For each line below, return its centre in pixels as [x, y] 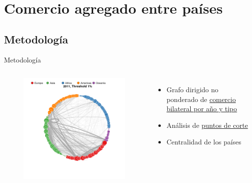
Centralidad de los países [204, 141]
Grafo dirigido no [192, 90]
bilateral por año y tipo [202, 109]
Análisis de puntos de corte [207, 125]
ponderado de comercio [201, 99]
